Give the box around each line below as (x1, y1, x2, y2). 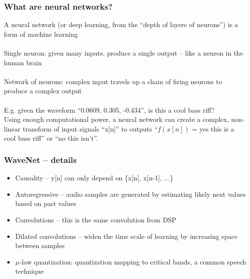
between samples (15, 240, 65, 250)
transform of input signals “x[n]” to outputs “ (22, 123, 158, 133)
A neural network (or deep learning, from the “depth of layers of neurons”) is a (4, 19, 238, 29)
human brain (4, 57, 42, 67)
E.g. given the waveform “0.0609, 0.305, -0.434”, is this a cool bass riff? (4, 104, 215, 115)
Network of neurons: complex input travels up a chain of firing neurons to (4, 76, 222, 86)
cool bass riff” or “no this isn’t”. (4, 133, 98, 143)
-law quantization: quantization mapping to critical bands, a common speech (19, 256, 247, 266)
